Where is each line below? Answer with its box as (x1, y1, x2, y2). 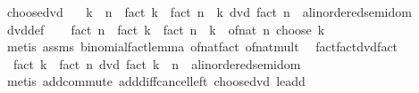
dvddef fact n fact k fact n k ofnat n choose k (6, 19, 325, 38)
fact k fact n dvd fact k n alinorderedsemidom (13, 54, 301, 73)
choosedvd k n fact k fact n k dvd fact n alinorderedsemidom (6, 3, 412, 20)
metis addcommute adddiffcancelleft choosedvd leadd (6, 72, 306, 90)
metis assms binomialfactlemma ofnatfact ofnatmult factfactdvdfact (6, 37, 398, 56)
